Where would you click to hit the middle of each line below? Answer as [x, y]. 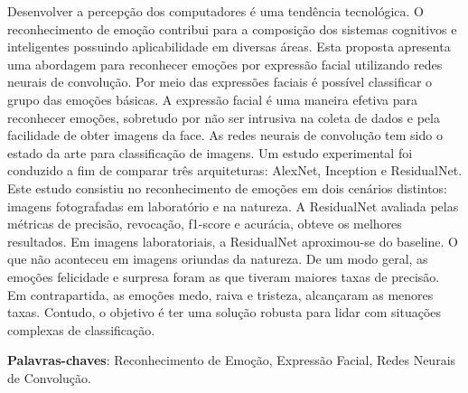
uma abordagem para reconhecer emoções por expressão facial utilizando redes [225, 64]
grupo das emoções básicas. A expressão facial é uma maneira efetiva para [213, 99]
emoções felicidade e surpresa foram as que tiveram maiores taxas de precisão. [224, 276]
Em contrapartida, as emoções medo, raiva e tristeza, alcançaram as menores [220, 294]
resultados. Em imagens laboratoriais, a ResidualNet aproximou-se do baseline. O [233, 241]
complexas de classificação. [81, 329]
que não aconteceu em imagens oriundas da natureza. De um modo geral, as [218, 259]
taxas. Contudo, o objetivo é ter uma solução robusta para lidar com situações [225, 312]
